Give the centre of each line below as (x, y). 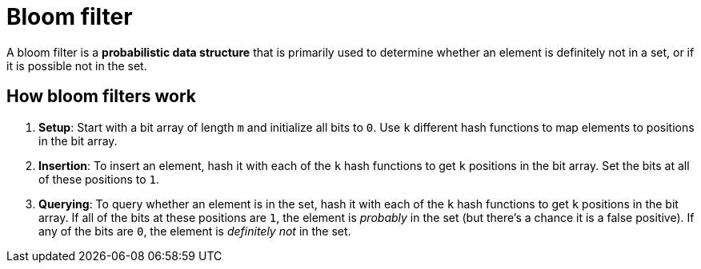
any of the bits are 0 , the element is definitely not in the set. (195, 231)
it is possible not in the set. (77, 65)
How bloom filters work (101, 97)
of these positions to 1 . (99, 179)
